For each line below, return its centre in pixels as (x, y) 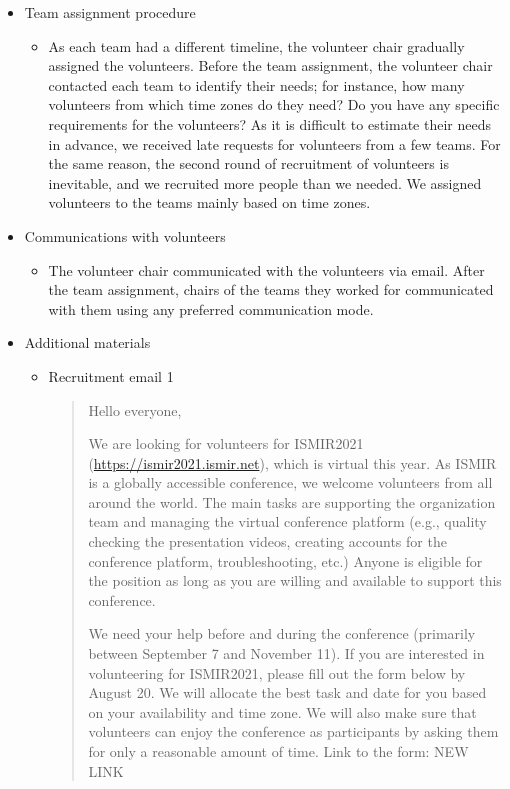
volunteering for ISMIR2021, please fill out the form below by (277, 672)
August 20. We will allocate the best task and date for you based (287, 692)
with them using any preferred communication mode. (211, 308)
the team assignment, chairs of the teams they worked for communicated (271, 289)
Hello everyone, (135, 409)
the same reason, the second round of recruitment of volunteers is (248, 163)
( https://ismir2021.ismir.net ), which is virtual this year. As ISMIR (292, 462)
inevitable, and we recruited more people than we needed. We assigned (265, 182)
